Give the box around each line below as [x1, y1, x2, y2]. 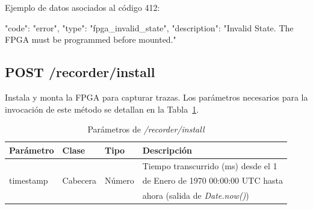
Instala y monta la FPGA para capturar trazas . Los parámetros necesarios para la [5, 90, 308, 103]
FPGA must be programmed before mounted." [5, 33, 176, 46]
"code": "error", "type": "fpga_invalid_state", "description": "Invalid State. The [5, 21, 294, 34]
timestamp [9, 174, 48, 187]
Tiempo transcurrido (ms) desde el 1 [142, 159, 277, 172]
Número [105, 174, 134, 187]
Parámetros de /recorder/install [87, 123, 205, 136]
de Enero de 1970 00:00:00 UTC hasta [142, 174, 283, 187]
